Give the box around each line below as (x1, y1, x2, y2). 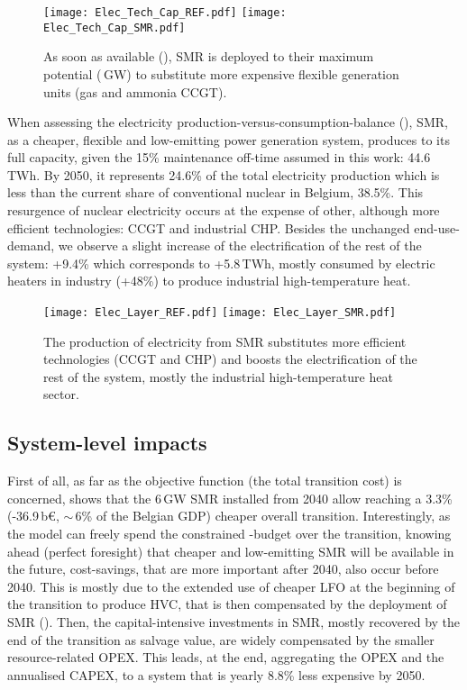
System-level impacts (7, 429, 207, 457)
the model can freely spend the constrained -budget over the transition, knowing (7, 524, 452, 543)
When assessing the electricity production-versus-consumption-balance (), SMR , (7, 113, 448, 132)
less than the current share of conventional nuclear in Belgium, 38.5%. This (7, 183, 424, 202)
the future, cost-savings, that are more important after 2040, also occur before (7, 559, 439, 578)
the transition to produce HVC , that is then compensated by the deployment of (7, 595, 447, 613)
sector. (43, 385, 79, 404)
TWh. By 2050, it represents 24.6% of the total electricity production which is (7, 165, 440, 184)
